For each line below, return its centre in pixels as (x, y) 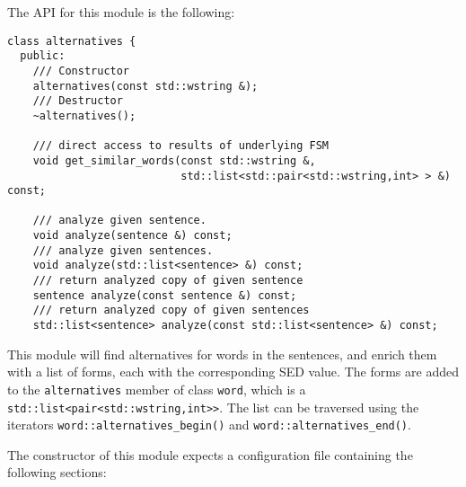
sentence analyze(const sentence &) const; (165, 295)
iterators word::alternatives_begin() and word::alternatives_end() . (209, 425)
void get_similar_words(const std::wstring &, (174, 160)
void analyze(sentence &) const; (132, 236)
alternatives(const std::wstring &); (145, 86)
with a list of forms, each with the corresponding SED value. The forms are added (233, 372)
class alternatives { (72, 41)
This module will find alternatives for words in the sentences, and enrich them (222, 354)
